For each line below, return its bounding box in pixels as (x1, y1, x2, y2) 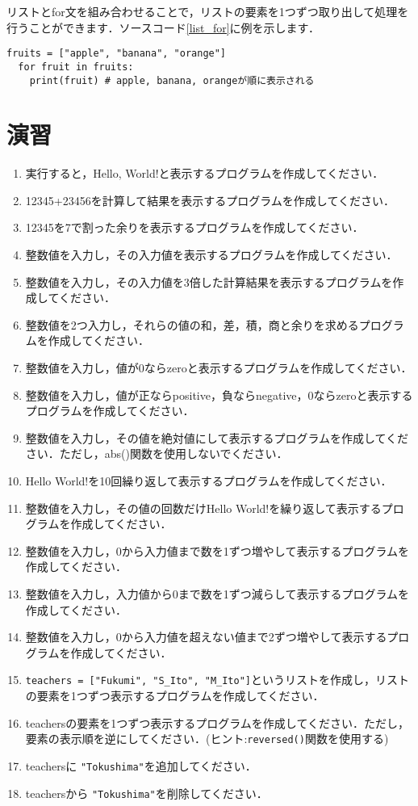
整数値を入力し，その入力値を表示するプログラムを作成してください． (25, 246, 398, 263)
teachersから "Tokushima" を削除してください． (25, 784, 268, 801)
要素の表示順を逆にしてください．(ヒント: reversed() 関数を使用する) (25, 730, 389, 747)
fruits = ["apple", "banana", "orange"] (6, 48, 227, 60)
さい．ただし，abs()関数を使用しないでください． (25, 445, 288, 462)
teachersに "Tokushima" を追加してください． (25, 757, 257, 774)
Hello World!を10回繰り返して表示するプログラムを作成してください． (25, 472, 392, 489)
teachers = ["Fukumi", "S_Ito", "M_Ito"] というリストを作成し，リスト (25, 671, 409, 688)
